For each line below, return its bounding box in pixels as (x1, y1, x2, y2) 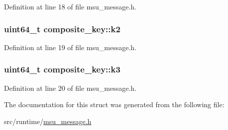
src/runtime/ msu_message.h (4, 116, 92, 126)
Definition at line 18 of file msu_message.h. (4, 1, 137, 11)
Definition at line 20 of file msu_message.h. (4, 82, 137, 93)
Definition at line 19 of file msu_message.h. (4, 42, 137, 52)
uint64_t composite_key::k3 (4, 63, 120, 75)
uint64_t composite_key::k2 (4, 22, 120, 35)
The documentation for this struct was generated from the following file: (4, 99, 225, 110)
